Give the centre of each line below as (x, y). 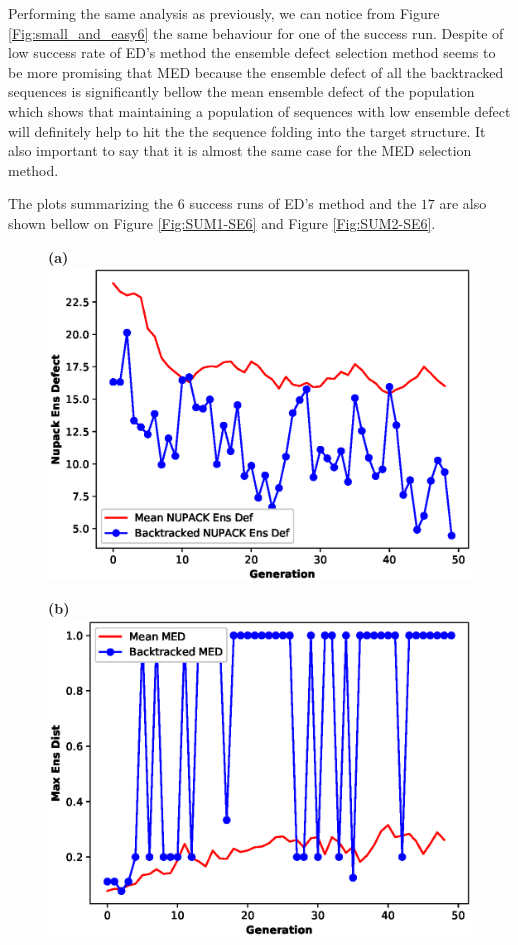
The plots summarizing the (91, 203)
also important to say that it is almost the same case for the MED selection (240, 150)
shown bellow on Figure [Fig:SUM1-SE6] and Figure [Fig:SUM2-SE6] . (222, 222)
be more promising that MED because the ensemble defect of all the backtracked (256, 71)
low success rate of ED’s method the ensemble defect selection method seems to (252, 52)
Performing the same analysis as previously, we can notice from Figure (224, 13)
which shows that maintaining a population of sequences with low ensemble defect (259, 110)
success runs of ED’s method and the (303, 203)
